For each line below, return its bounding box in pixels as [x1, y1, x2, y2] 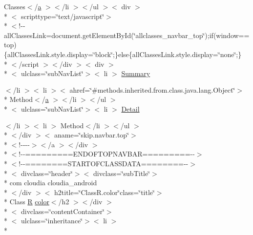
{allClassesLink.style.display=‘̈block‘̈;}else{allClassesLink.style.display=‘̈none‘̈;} [4, 49, 242, 59]
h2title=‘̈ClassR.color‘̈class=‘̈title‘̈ [54, 187, 155, 197]
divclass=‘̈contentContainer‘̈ [21, 206, 105, 216]
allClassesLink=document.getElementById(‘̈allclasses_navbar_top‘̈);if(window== [4, 30, 250, 40]
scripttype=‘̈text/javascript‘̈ [21, 11, 105, 21]
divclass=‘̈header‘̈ [21, 168, 73, 178]
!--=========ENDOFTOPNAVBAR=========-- [19, 149, 195, 159]
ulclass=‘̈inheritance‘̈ [21, 215, 83, 226]
